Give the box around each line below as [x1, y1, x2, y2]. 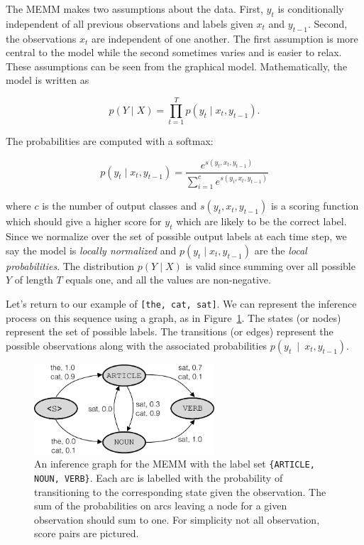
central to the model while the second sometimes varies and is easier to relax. [6, 45, 342, 60]
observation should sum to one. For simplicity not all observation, [34, 512, 320, 527]
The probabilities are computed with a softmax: [6, 134, 214, 149]
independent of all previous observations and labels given [6, 16, 253, 31]
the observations [6, 31, 77, 45]
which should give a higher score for [6, 214, 162, 229]
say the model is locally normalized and [6, 242, 177, 257]
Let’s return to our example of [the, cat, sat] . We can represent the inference [6, 296, 357, 311]
